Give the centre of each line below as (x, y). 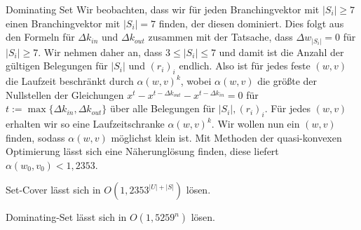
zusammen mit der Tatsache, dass (220, 37)
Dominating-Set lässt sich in (66, 217)
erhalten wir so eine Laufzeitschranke (85, 124)
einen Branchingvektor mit (63, 23)
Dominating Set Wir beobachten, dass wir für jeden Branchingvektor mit (163, 9)
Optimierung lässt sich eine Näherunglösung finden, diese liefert (142, 151)
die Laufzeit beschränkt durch (70, 81)
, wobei (196, 81)
